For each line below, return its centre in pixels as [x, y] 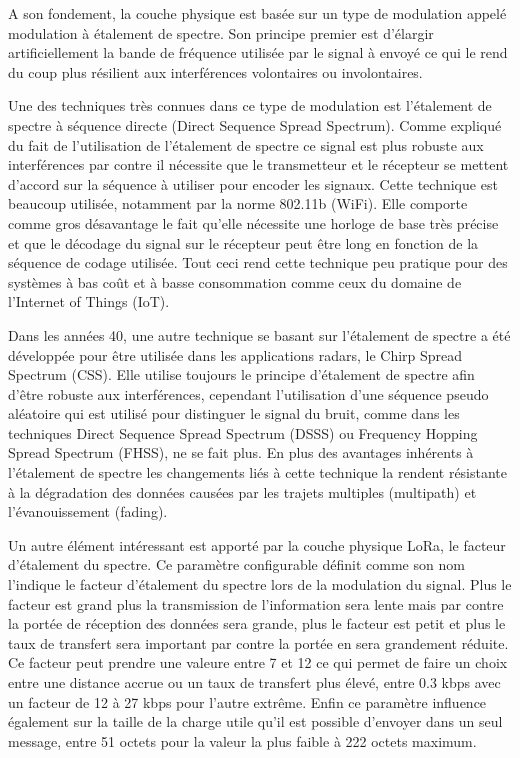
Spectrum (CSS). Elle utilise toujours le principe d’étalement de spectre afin [241, 374]
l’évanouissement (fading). [88, 511]
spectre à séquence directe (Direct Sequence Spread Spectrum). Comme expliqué [255, 124]
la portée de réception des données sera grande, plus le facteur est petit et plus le [257, 623]
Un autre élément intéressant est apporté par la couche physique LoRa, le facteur [257, 544]
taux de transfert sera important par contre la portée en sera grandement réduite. [258, 642]
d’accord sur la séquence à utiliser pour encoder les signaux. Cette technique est [253, 183]
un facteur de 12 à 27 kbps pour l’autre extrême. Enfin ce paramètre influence [247, 701]
